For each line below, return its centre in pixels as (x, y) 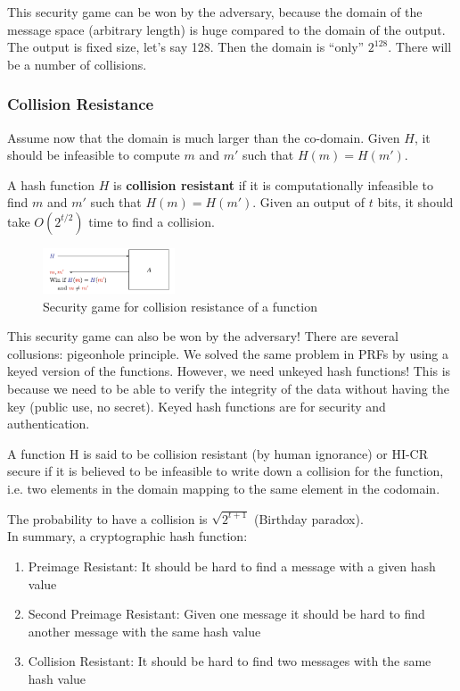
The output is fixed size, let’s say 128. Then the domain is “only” (186, 47)
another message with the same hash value (144, 631)
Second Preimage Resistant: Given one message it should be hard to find (226, 614)
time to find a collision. (152, 221)
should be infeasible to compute (94, 155)
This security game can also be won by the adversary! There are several (203, 336)
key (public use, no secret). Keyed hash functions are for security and (197, 406)
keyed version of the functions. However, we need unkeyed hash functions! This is (229, 371)
